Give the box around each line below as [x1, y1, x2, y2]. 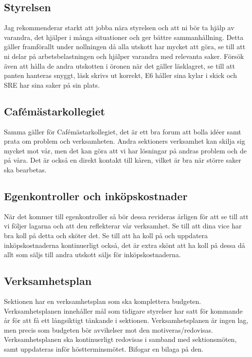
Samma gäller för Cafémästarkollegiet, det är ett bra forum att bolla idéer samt [4, 126, 241, 136]
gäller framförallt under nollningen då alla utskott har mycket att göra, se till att [4, 41, 246, 52]
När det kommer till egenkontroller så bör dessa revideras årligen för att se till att [4, 211, 249, 221]
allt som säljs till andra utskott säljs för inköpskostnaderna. [4, 249, 181, 260]
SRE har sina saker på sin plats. [4, 79, 100, 90]
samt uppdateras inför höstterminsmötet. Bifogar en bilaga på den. [4, 343, 204, 354]
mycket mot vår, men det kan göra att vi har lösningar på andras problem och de [4, 145, 247, 155]
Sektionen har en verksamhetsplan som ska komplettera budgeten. [4, 296, 201, 306]
